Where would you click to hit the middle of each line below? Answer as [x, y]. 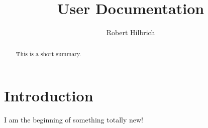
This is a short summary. [48, 53]
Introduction [49, 96]
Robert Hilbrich [131, 32]
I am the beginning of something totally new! [74, 120]
